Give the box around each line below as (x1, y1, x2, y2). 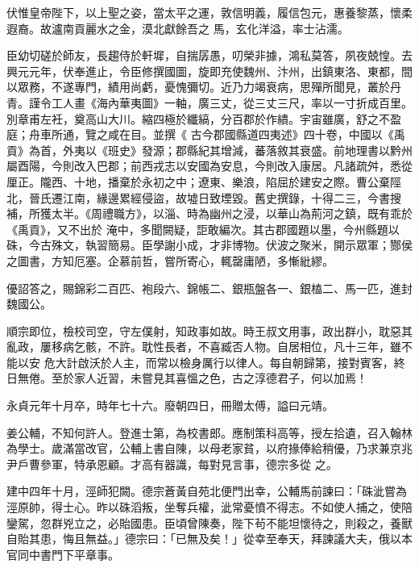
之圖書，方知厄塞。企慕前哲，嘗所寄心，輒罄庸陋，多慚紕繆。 (6, 252, 334, 269)
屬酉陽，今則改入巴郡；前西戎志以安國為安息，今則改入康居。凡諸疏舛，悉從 (6, 157, 413, 174)
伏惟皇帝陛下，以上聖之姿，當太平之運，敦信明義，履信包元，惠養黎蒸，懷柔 (6, 4, 413, 20)
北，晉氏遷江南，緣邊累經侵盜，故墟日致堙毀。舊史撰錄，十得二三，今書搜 (6, 189, 401, 206)
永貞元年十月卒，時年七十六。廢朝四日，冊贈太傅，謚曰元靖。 (6, 397, 334, 414)
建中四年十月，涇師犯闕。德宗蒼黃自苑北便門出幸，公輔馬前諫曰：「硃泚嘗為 (6, 482, 407, 499)
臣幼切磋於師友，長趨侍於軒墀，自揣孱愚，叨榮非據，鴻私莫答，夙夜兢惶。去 (6, 47, 413, 64)
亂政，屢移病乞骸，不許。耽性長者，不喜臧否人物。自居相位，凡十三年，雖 (6, 338, 401, 355)
